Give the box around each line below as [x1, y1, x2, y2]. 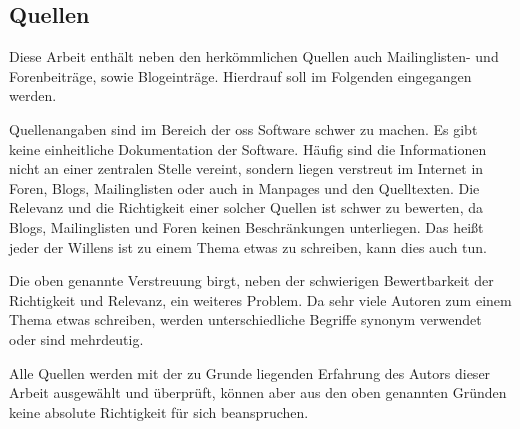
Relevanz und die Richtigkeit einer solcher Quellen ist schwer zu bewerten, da [9, 197, 483, 218]
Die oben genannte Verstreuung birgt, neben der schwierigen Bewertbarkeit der [9, 270, 494, 291]
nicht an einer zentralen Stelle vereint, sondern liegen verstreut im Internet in [9, 158, 484, 179]
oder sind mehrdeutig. [9, 328, 144, 349]
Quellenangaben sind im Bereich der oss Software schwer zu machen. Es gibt [9, 118, 478, 139]
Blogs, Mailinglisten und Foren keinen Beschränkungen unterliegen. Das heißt [9, 216, 484, 237]
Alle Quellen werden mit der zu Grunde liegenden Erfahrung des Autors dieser [9, 362, 491, 383]
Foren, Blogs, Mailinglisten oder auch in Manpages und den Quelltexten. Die [9, 177, 480, 198]
